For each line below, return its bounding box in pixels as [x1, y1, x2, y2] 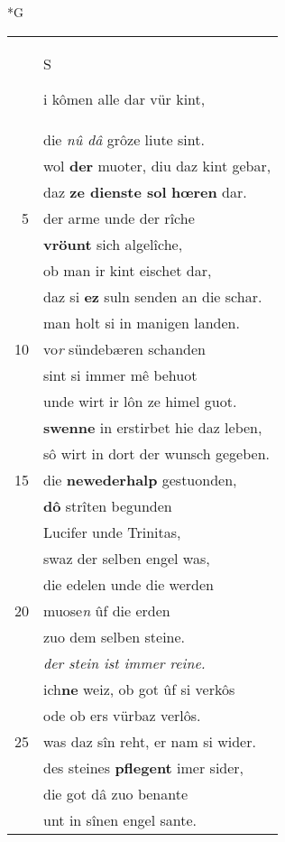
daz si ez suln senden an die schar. [43, 285, 262, 307]
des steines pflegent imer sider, [43, 756, 244, 778]
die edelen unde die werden [43, 573, 214, 595]
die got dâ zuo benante [43, 782, 188, 804]
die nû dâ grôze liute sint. [43, 128, 205, 150]
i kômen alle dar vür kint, [43, 88, 206, 109]
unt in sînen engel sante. [43, 809, 197, 830]
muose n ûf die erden [43, 599, 170, 621]
